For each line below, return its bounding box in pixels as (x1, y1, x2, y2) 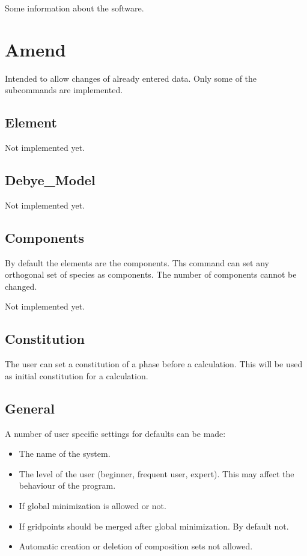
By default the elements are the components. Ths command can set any (5, 256, 269, 269)
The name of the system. (19, 447, 111, 460)
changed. (5, 280, 37, 292)
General (5, 399, 55, 417)
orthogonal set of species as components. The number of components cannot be (5, 268, 297, 281)
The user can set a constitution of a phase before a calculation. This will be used (5, 358, 303, 370)
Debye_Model (5, 171, 96, 189)
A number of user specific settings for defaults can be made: (5, 427, 226, 439)
